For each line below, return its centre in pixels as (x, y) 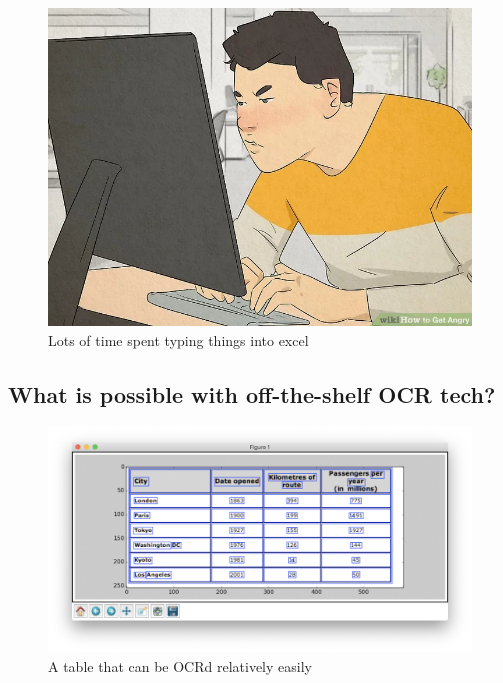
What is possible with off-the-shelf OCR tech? (252, 393)
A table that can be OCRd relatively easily (180, 665)
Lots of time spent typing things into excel (178, 339)
